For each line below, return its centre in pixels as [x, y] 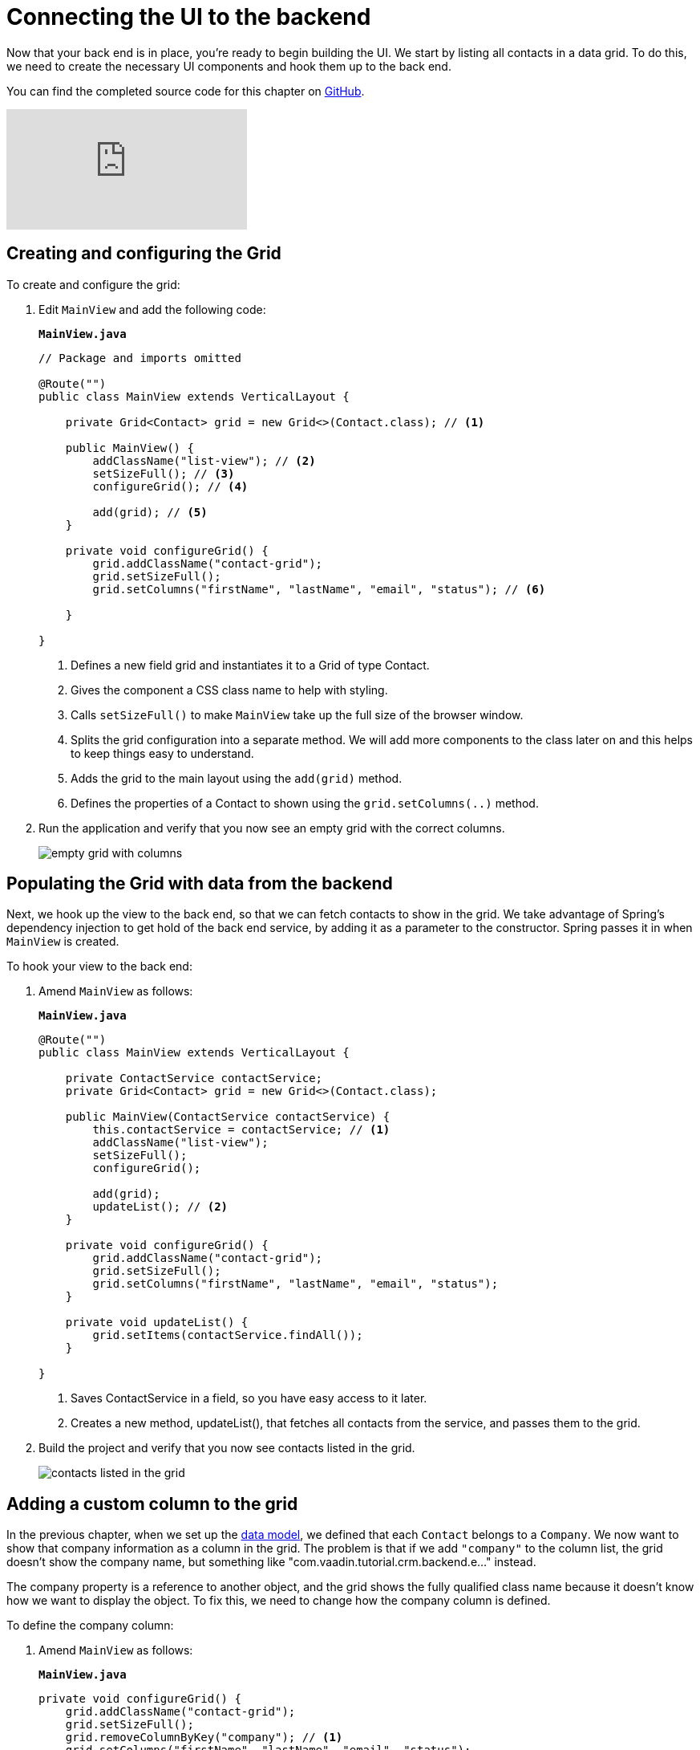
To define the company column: [90, 1626]
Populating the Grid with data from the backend [200, 884]
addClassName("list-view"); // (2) [204, 460]
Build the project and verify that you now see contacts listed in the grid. [227, 1448]
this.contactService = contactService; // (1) [241, 1130]
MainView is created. [63, 942]
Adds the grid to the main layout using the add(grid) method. [237, 778]
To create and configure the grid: [93, 284]
